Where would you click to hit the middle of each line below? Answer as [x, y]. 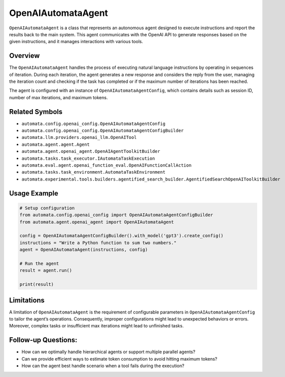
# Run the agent [39, 263]
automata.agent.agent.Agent [56, 144]
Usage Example [34, 193]
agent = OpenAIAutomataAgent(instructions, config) [84, 250]
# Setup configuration [47, 208]
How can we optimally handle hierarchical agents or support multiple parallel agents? [109, 352]
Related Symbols [36, 112]
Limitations [27, 300]
